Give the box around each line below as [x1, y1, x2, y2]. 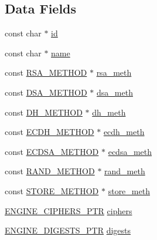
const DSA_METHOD [5, 86, 87, 98]
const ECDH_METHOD [5, 126, 94, 138]
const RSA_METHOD [5, 66, 87, 79]
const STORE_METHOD [5, 184, 99, 197]
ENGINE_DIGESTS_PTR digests [5, 224, 131, 236]
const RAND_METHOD [5, 165, 95, 177]
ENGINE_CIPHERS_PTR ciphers [5, 204, 132, 217]
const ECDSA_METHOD [5, 145, 99, 157]
